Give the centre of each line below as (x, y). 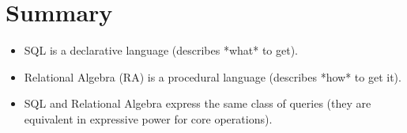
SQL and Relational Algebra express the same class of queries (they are (198, 103)
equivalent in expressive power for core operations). (148, 118)
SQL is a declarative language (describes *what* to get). (161, 50)
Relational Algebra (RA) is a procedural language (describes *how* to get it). (213, 76)
